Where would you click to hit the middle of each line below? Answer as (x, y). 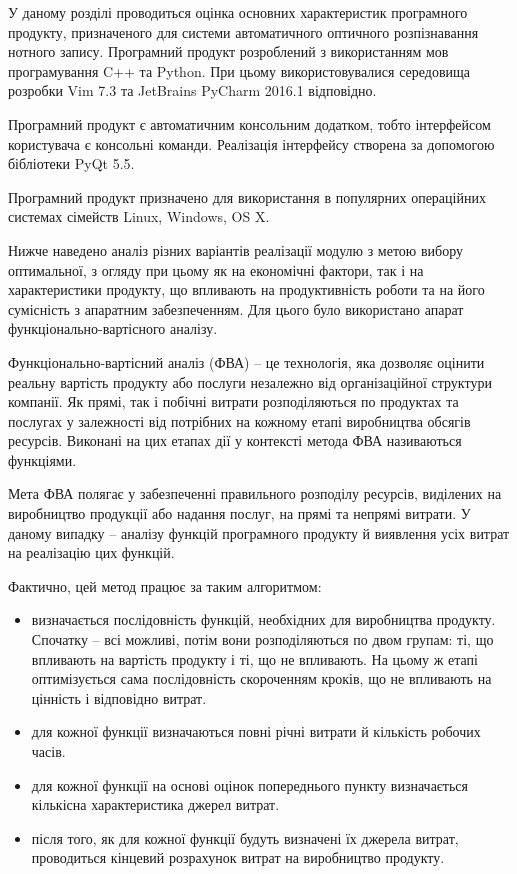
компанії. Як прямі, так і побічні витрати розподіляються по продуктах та (233, 401)
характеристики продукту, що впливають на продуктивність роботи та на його (246, 289)
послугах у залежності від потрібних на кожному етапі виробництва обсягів (239, 420)
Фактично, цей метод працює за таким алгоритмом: (165, 585)
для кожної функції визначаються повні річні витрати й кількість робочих (256, 731)
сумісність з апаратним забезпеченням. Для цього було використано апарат (236, 308)
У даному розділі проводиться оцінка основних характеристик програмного (238, 12)
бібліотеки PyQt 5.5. (71, 163)
